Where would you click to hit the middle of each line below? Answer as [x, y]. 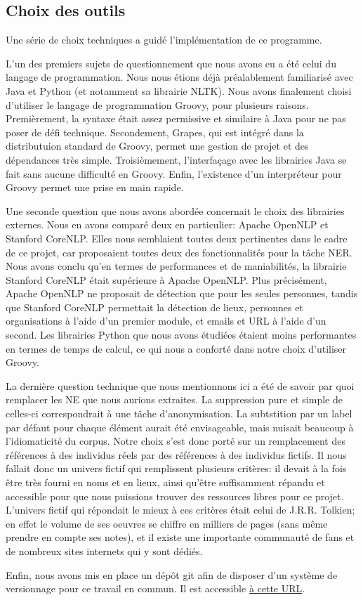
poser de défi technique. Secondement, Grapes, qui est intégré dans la [155, 132]
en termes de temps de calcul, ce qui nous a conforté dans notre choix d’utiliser [176, 348]
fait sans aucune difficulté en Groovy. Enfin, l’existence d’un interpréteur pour [174, 173]
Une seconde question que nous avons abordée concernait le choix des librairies [175, 210]
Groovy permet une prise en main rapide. [95, 187]
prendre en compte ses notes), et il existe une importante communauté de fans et [180, 537]
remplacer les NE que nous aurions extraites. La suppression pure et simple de [174, 399]
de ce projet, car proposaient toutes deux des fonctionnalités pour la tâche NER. [179, 252]
